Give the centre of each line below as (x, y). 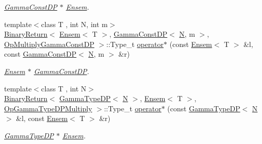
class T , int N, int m (74, 24)
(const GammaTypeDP (204, 108)
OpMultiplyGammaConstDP (49, 44)
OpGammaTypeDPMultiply (48, 108)
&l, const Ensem (42, 118)
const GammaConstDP (41, 54)
